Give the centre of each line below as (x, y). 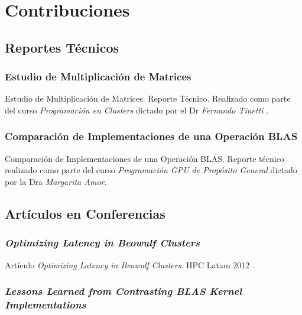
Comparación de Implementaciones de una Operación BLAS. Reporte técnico (144, 158)
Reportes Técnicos (62, 47)
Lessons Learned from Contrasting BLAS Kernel (124, 291)
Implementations (46, 304)
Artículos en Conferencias (85, 213)
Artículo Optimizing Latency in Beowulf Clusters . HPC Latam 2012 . (130, 264)
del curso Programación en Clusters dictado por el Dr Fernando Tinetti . (137, 110)
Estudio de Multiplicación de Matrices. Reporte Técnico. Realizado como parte (148, 98)
